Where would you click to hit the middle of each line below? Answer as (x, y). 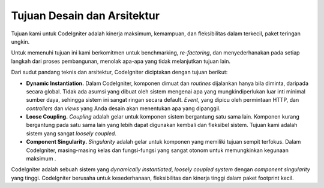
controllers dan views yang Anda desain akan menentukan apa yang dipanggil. (124, 108)
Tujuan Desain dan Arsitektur (85, 16)
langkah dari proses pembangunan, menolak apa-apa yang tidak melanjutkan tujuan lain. (121, 61)
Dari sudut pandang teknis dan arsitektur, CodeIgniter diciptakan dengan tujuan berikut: (119, 72)
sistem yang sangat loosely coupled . (71, 133)
